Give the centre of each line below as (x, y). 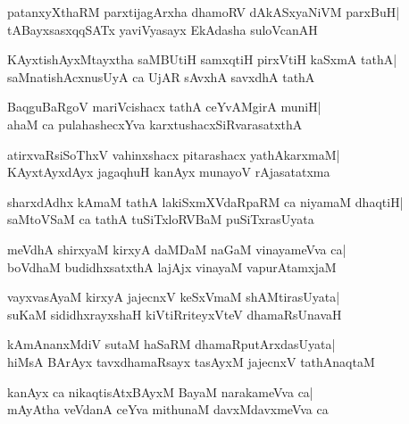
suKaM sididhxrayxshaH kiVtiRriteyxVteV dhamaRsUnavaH (175, 314)
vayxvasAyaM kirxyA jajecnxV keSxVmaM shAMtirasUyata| (174, 297)
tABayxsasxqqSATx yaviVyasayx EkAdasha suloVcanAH (163, 29)
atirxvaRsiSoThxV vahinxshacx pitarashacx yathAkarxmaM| (174, 154)
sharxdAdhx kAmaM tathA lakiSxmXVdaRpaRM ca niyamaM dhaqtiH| (205, 201)
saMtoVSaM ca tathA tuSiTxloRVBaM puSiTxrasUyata (161, 219)
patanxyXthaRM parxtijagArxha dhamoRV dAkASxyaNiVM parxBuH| (204, 12)
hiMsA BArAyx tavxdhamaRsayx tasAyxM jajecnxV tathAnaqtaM (191, 361)
